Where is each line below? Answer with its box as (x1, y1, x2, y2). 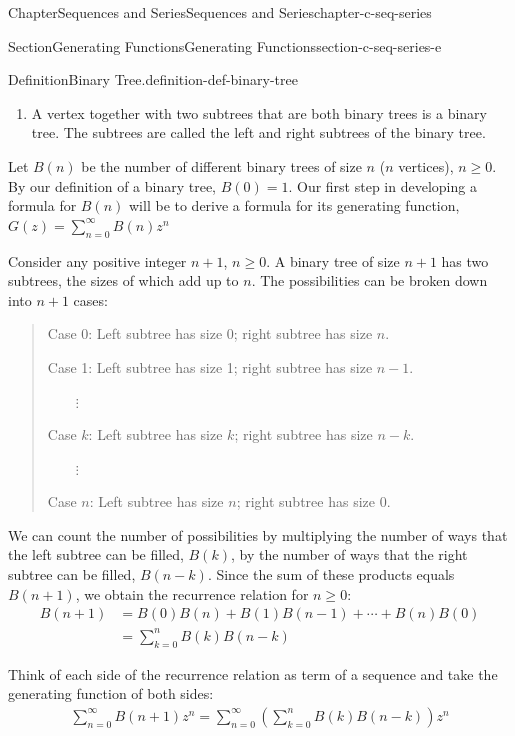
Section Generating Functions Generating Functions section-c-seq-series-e (8, 35, 442, 56)
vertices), (398, 155, 454, 176)
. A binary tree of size (266, 250, 400, 271)
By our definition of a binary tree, (8, 175, 217, 196)
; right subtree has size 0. (236, 491, 391, 512)
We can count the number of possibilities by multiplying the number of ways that (8, 524, 508, 545)
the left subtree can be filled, (8, 544, 184, 565)
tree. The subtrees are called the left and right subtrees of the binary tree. (31, 122, 486, 143)
